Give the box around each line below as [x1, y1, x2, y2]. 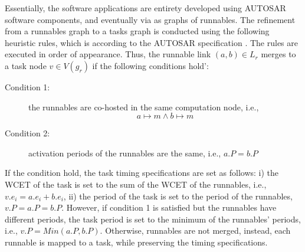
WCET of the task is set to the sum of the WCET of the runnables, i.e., [5, 178, 267, 190]
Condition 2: [5, 127, 50, 139]
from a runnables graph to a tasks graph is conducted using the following [5, 25, 270, 37]
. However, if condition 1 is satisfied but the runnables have [61, 201, 277, 214]
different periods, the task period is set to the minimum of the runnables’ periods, [5, 212, 301, 225]
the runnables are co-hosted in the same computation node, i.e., [28, 100, 259, 113]
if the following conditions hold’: [92, 59, 209, 71]
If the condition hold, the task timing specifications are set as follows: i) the [5, 166, 279, 179]
